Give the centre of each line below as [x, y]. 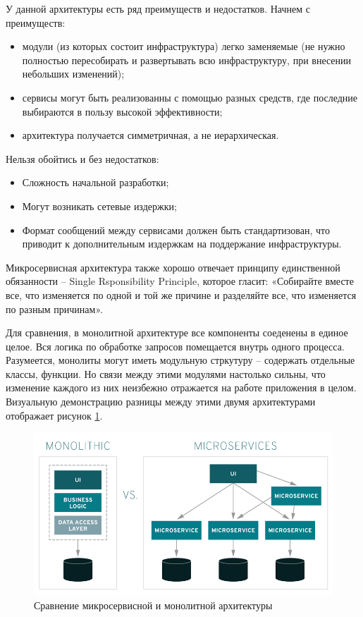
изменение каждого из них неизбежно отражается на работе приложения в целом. [181, 387]
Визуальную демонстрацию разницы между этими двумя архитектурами [161, 402]
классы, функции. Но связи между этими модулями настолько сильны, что [166, 373]
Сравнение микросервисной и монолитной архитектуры [153, 605]
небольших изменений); [73, 74]
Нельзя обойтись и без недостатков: [82, 158]
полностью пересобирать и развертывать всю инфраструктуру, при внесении [187, 60]
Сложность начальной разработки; [96, 182]
